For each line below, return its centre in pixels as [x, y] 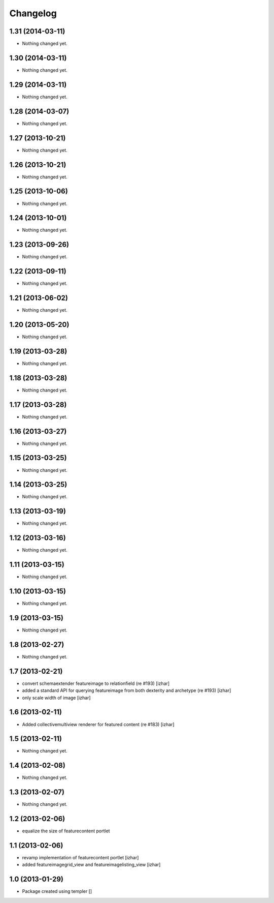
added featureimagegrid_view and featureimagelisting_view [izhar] [91, 865]
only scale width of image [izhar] [56, 698]
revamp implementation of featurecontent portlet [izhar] [80, 858]
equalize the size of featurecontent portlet [66, 831]
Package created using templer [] [57, 891]
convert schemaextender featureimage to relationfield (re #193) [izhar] [96, 683]
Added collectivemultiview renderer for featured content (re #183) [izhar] [98, 724]
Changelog [33, 13]
